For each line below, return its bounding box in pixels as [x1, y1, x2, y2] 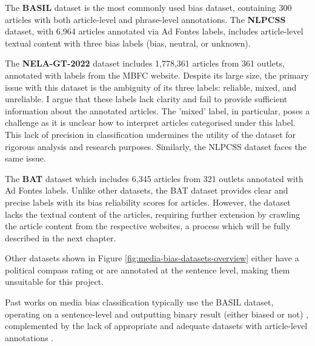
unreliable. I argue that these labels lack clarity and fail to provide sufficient [5, 93, 288, 105]
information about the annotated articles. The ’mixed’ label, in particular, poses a [5, 104, 310, 117]
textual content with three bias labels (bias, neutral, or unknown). [5, 36, 251, 49]
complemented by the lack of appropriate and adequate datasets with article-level [5, 319, 308, 332]
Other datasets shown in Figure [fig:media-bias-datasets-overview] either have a [5, 252, 299, 264]
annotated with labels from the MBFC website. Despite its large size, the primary [5, 68, 309, 81]
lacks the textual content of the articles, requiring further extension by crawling [5, 207, 300, 220]
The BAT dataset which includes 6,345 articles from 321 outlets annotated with [5, 172, 303, 184]
